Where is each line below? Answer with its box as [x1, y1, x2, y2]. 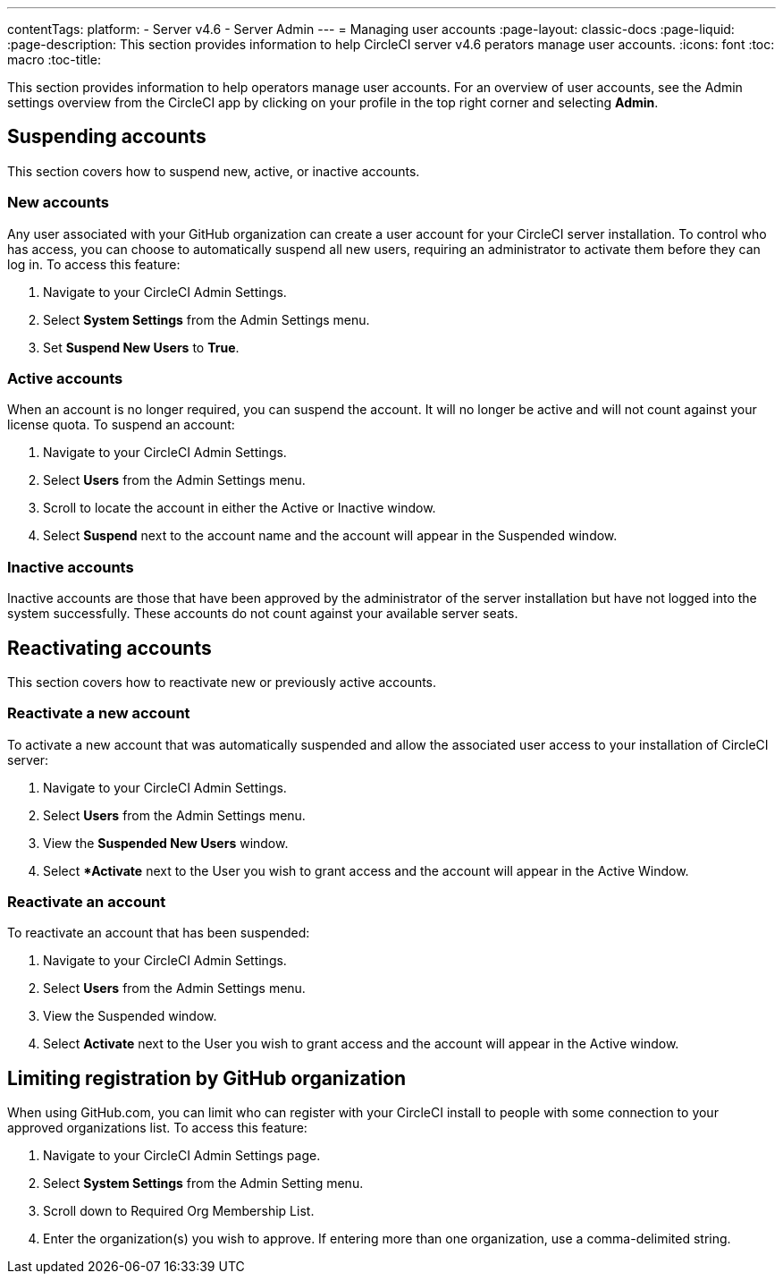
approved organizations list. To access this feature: [7, 1120, 307, 1136]
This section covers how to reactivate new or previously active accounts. [7, 674, 437, 690]
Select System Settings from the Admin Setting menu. [43, 1175, 364, 1192]
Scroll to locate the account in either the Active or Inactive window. [43, 500, 436, 516]
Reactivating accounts [7, 636, 212, 659]
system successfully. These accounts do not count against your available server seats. [7, 606, 518, 622]
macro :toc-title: [7, 52, 101, 67]
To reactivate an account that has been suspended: [7, 925, 310, 941]
